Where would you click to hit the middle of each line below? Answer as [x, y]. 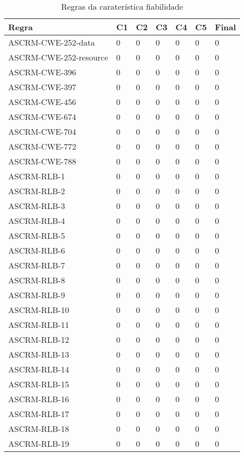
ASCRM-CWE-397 [42, 87]
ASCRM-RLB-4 [37, 221]
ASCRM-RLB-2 [37, 191]
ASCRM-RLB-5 [37, 235]
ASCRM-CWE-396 [42, 72]
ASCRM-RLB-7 [37, 265]
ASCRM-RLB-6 [37, 250]
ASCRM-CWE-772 [42, 146]
